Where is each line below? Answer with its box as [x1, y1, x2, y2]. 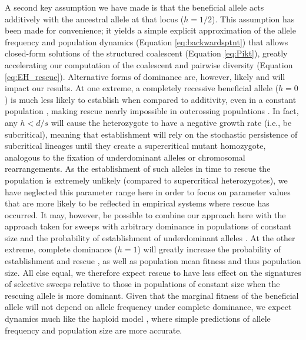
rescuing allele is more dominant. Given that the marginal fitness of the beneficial [5, 289, 299, 301]
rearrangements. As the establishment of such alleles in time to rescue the [5, 162, 271, 175]
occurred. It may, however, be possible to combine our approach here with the [5, 208, 286, 221]
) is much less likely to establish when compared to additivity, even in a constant [5, 93, 297, 105]
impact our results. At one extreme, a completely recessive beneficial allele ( [5, 82, 279, 94]
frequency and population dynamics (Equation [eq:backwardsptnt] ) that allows [5, 35, 288, 48]
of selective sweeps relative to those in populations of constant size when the [5, 278, 280, 290]
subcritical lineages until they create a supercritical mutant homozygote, [5, 139, 266, 152]
